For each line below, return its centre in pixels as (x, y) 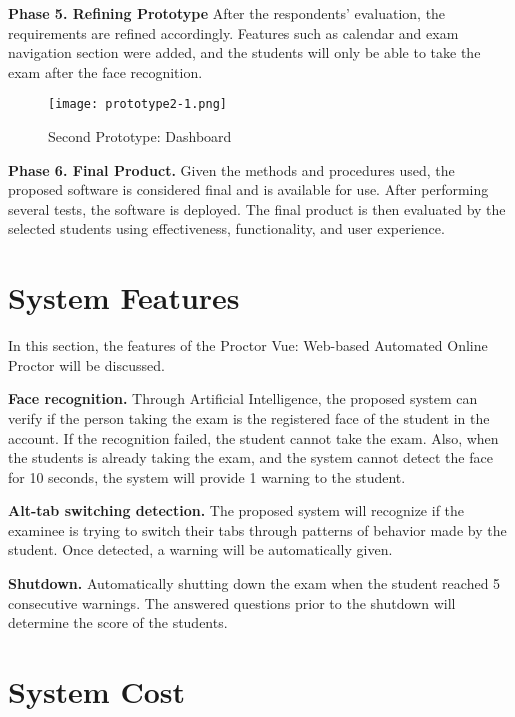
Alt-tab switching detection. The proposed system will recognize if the (236, 510)
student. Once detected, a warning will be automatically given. (200, 549)
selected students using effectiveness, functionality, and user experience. (226, 228)
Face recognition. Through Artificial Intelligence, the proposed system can (243, 398)
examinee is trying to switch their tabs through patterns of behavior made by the (257, 529)
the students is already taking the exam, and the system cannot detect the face (250, 457)
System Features (124, 297)
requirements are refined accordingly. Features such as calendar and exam (233, 32)
